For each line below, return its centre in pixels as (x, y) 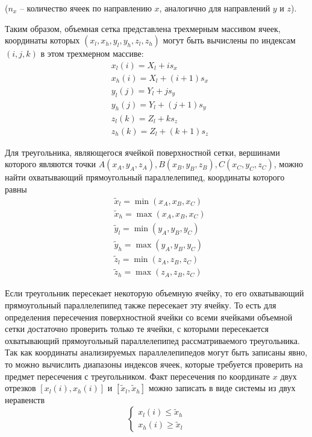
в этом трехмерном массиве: (92, 53)
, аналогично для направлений (215, 8)
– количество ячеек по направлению (86, 8)
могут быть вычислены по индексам (229, 40)
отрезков (20, 388)
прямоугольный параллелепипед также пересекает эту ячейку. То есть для (141, 305)
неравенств (25, 400)
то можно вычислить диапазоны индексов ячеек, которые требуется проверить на (154, 364)
